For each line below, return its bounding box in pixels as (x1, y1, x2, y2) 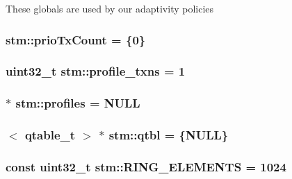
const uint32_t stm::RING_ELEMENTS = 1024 (6, 157, 286, 175)
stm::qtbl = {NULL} (108, 126, 229, 144)
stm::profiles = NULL (15, 94, 140, 112)
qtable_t (24, 126, 76, 144)
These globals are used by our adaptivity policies (6, 1, 214, 15)
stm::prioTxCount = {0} (6, 31, 146, 48)
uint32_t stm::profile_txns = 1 (6, 62, 186, 80)
